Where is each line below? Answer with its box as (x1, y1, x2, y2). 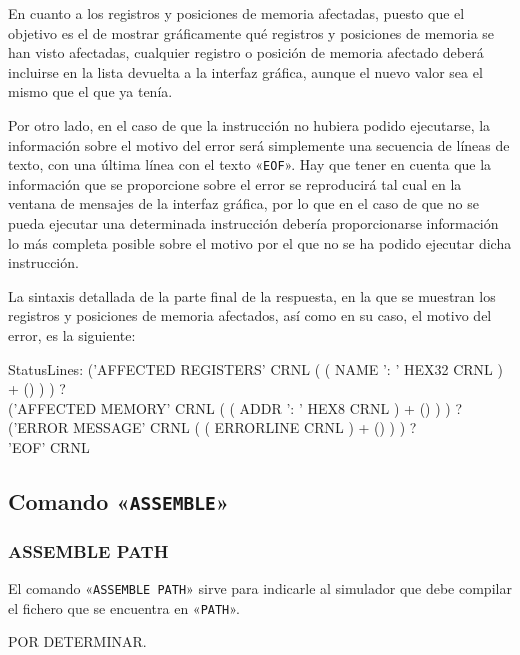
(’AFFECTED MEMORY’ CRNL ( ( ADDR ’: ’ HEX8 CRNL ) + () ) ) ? (8, 397, 463, 418)
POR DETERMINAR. (8, 631, 147, 652)
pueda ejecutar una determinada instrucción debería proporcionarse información (8, 213, 499, 233)
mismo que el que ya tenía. (8, 81, 173, 102)
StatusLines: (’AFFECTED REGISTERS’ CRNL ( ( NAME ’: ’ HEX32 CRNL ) (8, 358, 503, 379)
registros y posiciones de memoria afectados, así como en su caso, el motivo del (8, 305, 492, 326)
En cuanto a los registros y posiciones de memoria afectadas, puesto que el (8, 3, 465, 23)
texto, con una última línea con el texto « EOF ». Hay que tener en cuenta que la (8, 154, 492, 175)
